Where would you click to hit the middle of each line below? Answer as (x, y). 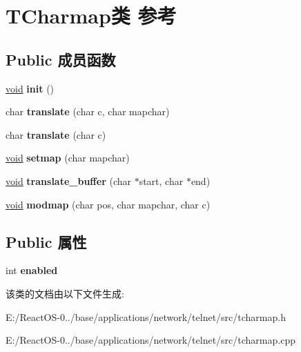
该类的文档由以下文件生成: (65, 293)
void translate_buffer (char (68, 180)
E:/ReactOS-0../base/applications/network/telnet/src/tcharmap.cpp (150, 340)
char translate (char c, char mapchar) (88, 111)
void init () (30, 88)
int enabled (32, 270)
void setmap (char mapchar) (68, 158)
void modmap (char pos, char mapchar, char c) (108, 204)
